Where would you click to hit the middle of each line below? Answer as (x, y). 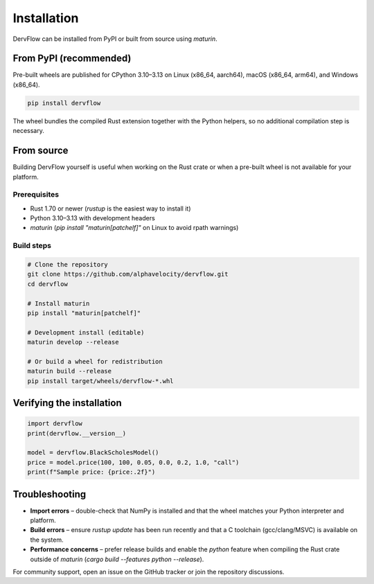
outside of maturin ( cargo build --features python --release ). (117, 559)
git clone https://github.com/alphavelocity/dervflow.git (128, 274)
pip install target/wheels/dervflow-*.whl (100, 381)
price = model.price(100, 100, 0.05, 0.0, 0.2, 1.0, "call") (133, 462)
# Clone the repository (68, 264)
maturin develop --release (73, 342)
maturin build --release (70, 371)
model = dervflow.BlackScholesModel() (93, 453)
